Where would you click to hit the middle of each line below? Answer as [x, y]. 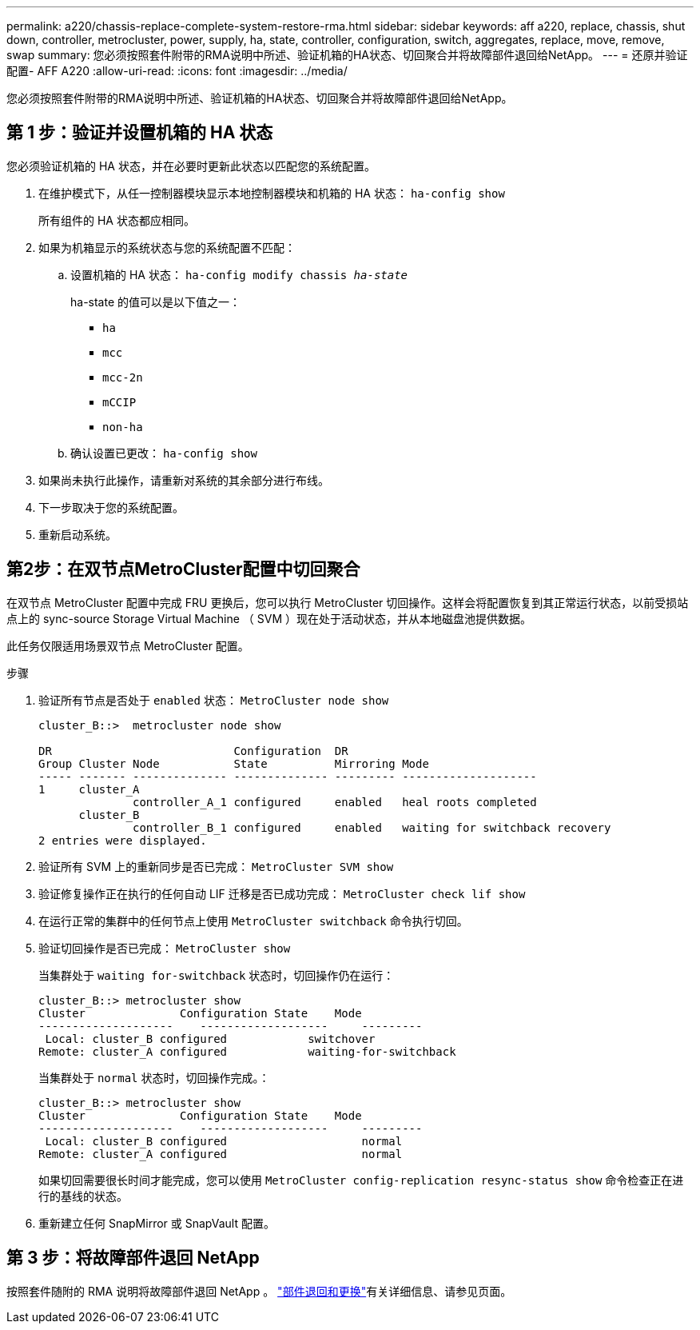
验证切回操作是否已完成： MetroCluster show [165, 948]
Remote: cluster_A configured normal [221, 1154]
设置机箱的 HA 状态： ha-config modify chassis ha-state [239, 274]
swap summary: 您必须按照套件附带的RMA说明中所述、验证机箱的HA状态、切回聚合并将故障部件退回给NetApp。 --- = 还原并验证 [347, 55]
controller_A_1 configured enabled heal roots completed [335, 802]
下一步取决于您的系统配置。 [111, 507]
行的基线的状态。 [83, 1196]
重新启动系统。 [78, 534]
